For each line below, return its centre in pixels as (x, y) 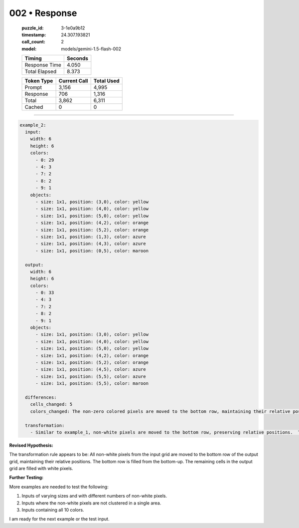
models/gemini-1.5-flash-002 (91, 49)
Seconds (77, 58)
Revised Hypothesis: (31, 445)
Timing (33, 58)
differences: (41, 397)
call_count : (34, 42)
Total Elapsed (41, 71)
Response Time (43, 65)
